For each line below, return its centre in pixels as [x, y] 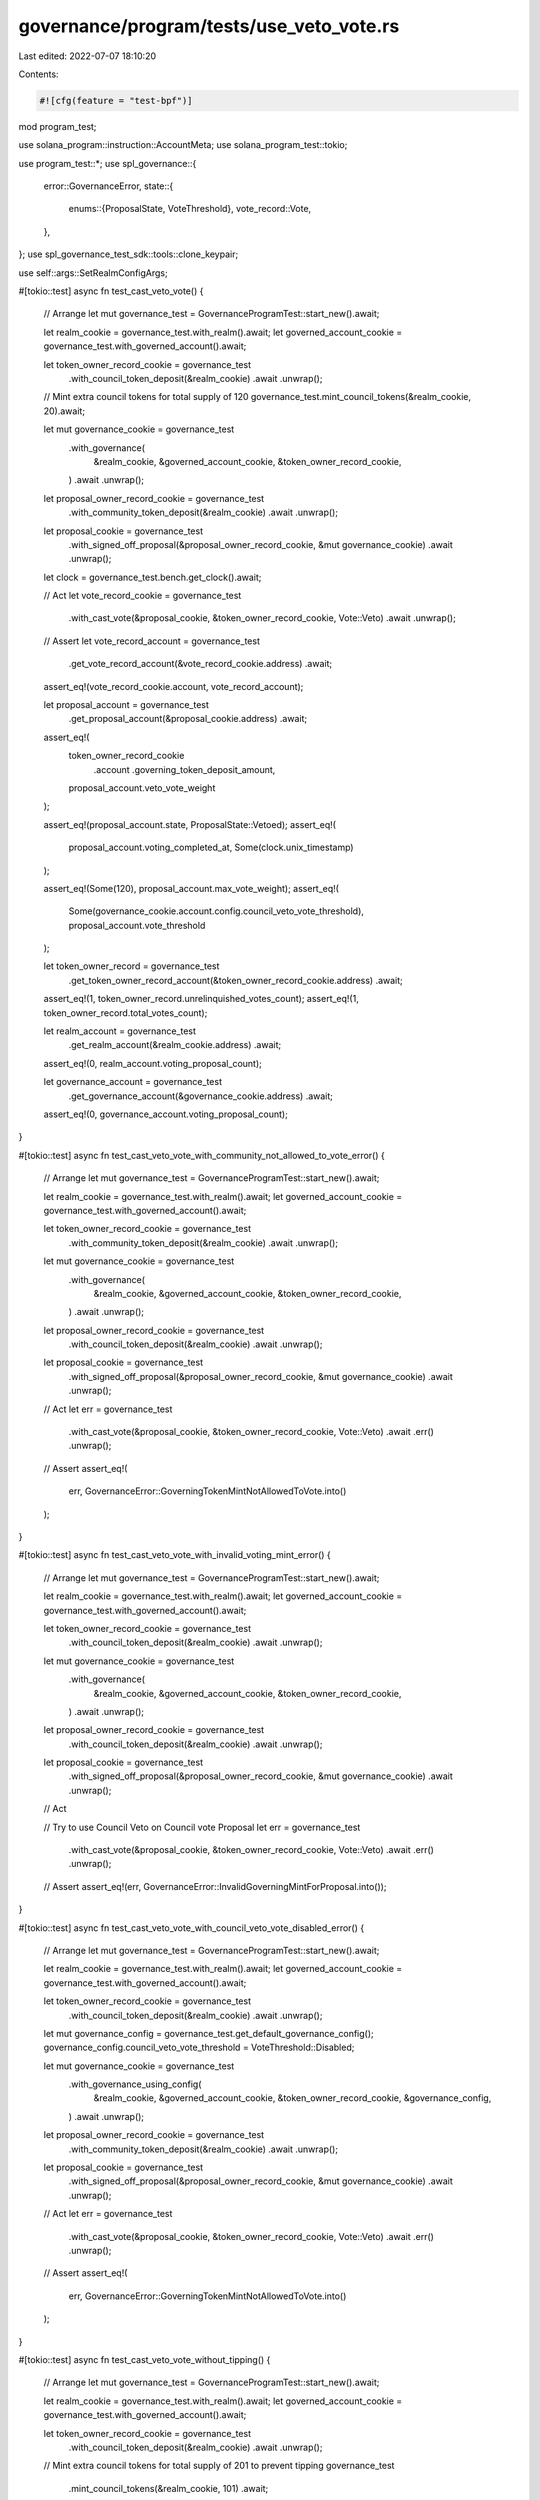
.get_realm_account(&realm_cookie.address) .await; [175, 1045]
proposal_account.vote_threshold [137, 925]
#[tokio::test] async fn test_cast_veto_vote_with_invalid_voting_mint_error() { [175, 1555]
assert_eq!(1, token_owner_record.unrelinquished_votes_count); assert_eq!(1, [201, 999]
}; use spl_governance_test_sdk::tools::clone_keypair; [128, 254]
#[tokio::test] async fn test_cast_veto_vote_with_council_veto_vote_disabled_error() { [191, 1927]
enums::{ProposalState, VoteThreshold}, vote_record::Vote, [190, 209]
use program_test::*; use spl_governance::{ [107, 163]
